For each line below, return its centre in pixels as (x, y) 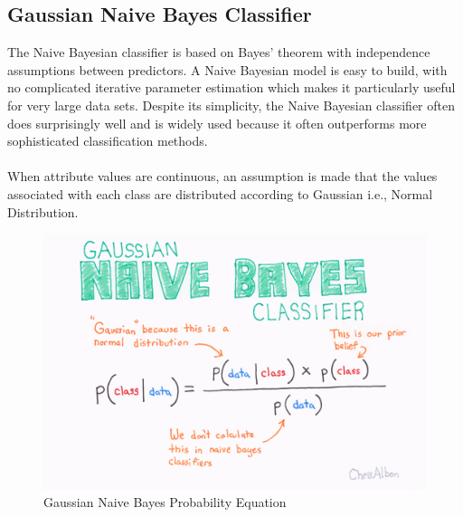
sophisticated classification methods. (108, 141)
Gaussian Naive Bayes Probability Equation (165, 502)
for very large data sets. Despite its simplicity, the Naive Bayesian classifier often (231, 105)
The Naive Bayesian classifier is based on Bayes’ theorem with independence (219, 52)
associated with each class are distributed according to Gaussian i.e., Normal (220, 193)
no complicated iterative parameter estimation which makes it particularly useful (231, 87)
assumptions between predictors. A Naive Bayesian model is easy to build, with (227, 69)
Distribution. (43, 211)
